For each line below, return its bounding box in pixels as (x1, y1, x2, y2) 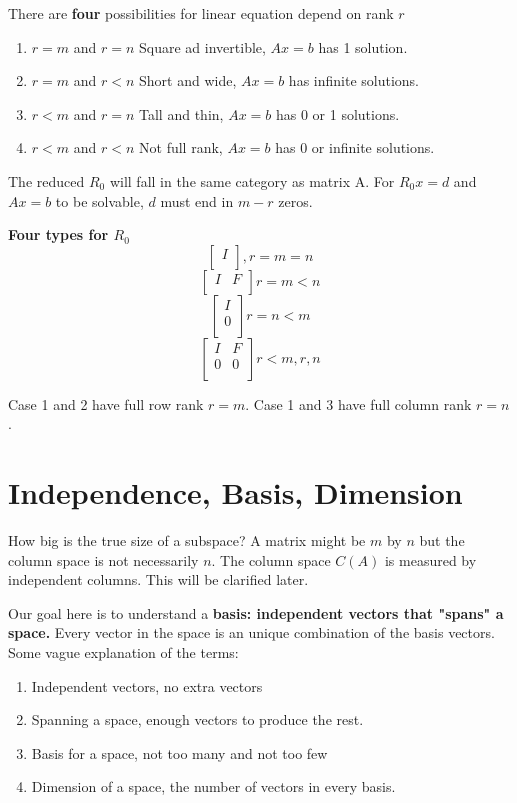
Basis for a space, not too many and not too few (31, 742, 328, 763)
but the (419, 530, 465, 551)
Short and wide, (139, 70, 237, 91)
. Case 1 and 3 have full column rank (245, 393, 472, 414)
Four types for (8, 224, 109, 245)
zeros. (278, 190, 313, 211)
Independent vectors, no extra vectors (31, 675, 263, 696)
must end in (160, 190, 234, 211)
